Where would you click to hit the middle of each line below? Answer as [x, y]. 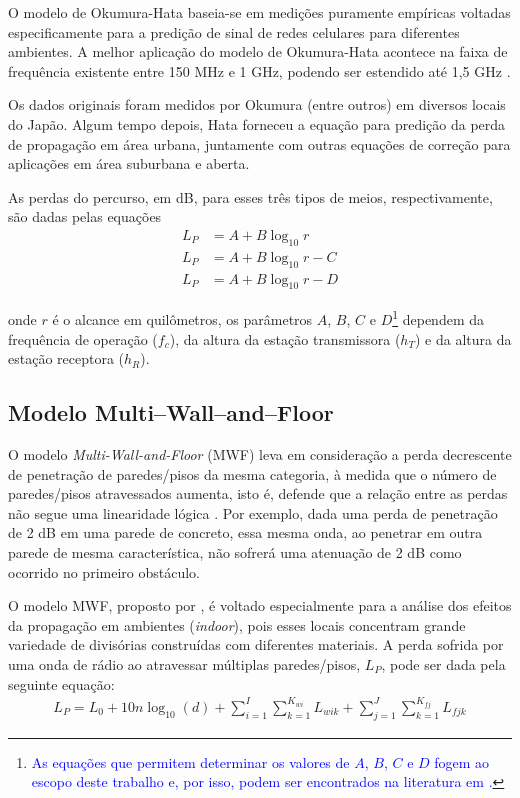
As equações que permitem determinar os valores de [190, 761]
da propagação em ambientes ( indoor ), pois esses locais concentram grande [237, 624]
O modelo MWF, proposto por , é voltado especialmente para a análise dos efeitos [260, 605]
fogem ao [462, 761]
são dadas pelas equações [85, 216]
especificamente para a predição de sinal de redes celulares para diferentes [234, 31]
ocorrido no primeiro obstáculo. [104, 571]
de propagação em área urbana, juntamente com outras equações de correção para [259, 143]
